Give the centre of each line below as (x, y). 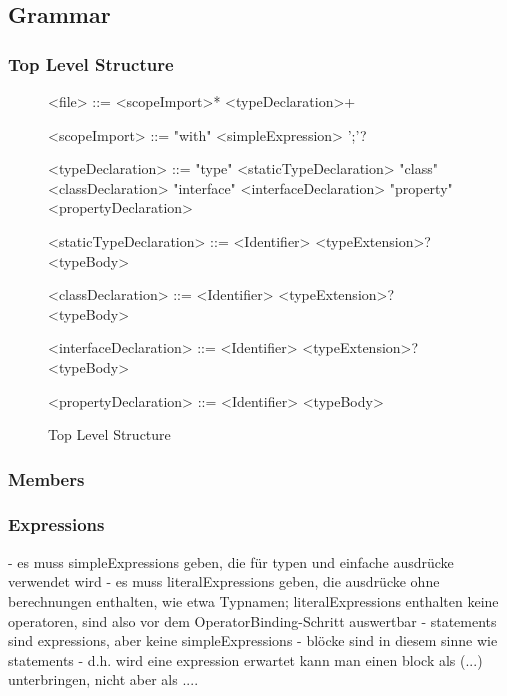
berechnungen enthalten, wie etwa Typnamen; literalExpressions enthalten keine (253, 600)
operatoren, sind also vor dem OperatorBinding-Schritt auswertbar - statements (252, 620)
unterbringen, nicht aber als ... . (103, 679)
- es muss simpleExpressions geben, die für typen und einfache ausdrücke (231, 561)
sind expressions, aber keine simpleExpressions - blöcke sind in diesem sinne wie (253, 640)
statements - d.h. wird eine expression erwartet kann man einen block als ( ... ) (245, 659)
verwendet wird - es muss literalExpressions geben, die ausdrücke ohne (224, 581)
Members (46, 478)
